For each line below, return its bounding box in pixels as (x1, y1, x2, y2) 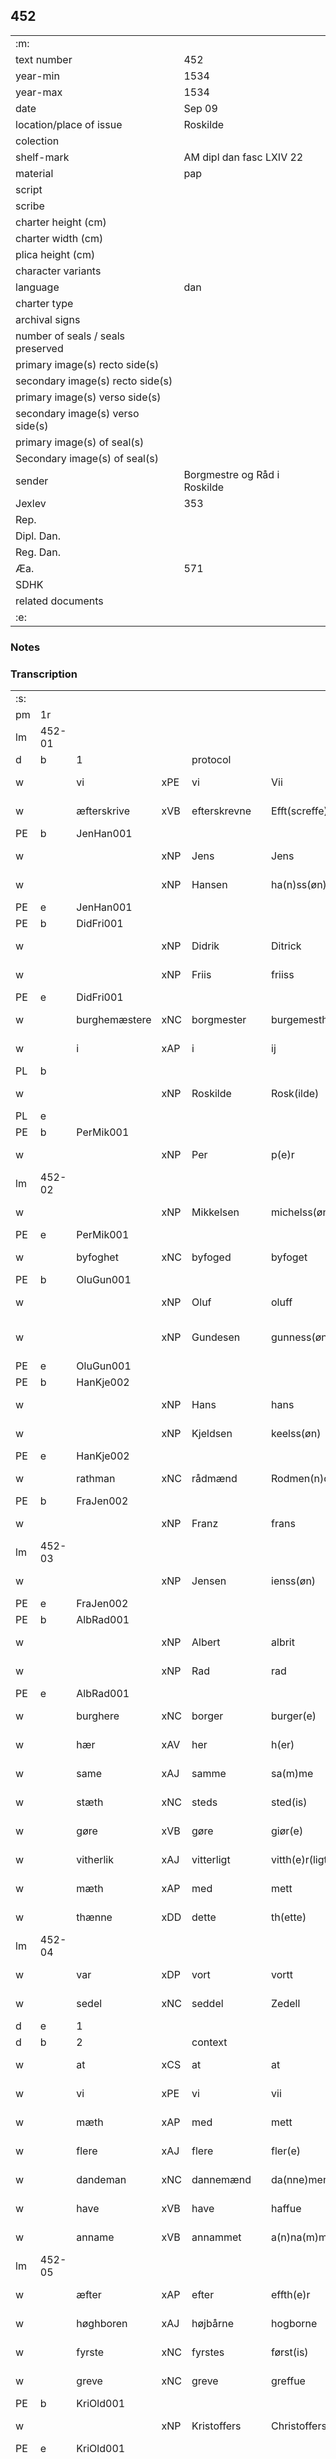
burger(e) (271, 1709, 317, 1723)
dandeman (76, 2173, 127, 2187)
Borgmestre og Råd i (183, 467, 280, 481)
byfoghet (76, 1250, 119, 1264)
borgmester (191, 1013, 247, 1027)
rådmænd (191, 1472, 238, 1486)
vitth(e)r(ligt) (271, 1853, 332, 1867)
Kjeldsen (191, 1427, 233, 1441)
